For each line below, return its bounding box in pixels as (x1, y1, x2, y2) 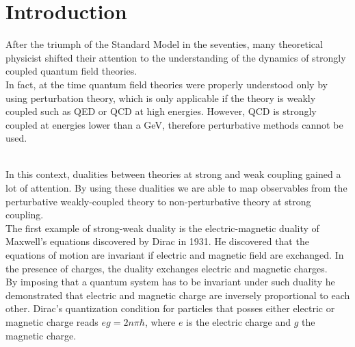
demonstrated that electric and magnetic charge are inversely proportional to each (5, 287, 350, 302)
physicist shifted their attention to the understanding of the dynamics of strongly (5, 50, 346, 64)
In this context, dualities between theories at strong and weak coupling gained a (5, 167, 341, 181)
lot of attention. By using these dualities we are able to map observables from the (5, 181, 347, 195)
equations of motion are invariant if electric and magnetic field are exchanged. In (5, 248, 344, 262)
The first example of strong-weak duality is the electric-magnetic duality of (5, 220, 319, 235)
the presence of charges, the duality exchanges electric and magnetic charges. (5, 261, 328, 275)
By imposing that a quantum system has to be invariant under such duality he (5, 274, 335, 289)
